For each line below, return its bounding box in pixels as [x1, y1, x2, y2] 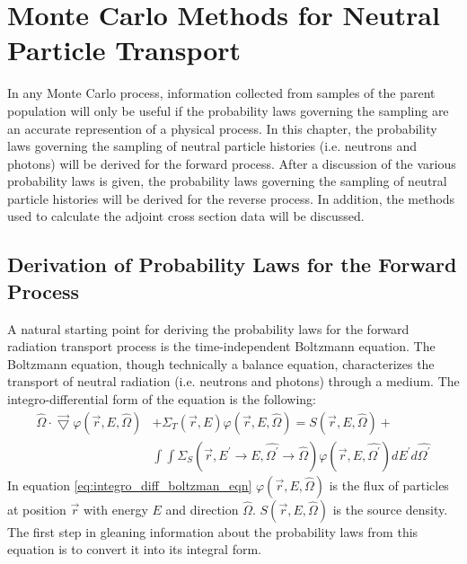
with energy [83, 499, 148, 518]
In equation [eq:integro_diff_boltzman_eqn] [7, 475, 252, 494]
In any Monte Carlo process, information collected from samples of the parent [7, 84, 436, 102]
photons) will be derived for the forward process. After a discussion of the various [7, 154, 456, 172]
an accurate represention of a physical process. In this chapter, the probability [7, 119, 437, 137]
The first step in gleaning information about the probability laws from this [7, 522, 419, 541]
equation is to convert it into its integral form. [7, 540, 261, 559]
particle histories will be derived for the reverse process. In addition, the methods [7, 189, 455, 207]
